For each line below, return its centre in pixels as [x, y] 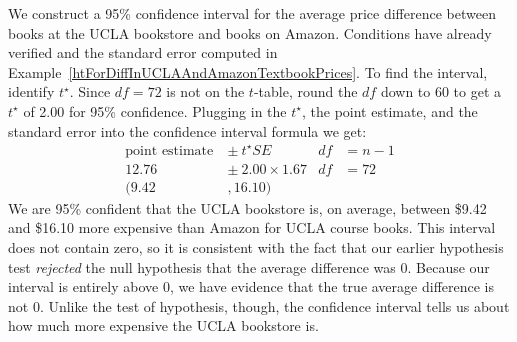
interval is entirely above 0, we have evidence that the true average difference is [251, 286]
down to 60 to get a [441, 91]
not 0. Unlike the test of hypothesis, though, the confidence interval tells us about [259, 305]
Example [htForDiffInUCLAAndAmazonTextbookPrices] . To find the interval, [248, 71]
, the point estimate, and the [389, 110]
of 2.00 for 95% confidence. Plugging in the [155, 110]
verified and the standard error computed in [143, 52]
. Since [90, 91]
